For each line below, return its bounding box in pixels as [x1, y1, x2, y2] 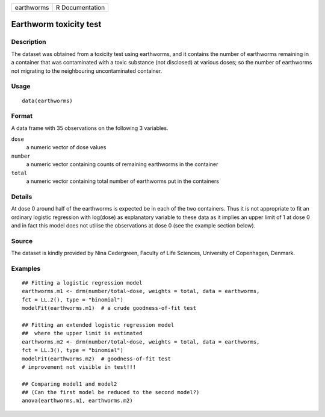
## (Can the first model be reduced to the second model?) [22, 389, 200, 396]
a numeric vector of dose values [26, 144, 107, 151]
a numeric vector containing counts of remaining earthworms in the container [26, 161, 218, 168]
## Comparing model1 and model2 [22, 380, 117, 388]
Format [11, 112, 33, 120]
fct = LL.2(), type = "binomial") [22, 296, 123, 303]
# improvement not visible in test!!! [22, 363, 137, 370]
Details [11, 193, 32, 201]
